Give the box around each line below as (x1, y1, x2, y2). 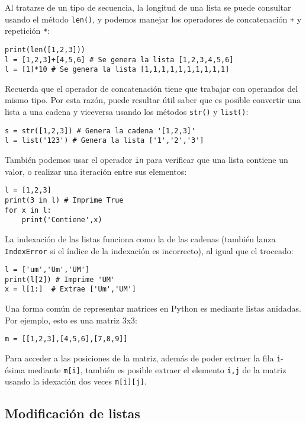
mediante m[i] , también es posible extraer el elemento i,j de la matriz (27, 363, 286, 376)
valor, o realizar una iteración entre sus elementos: (5, 165, 187, 177)
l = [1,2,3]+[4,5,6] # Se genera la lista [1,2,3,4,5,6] (5, 55, 234, 64)
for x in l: (5, 206, 51, 214)
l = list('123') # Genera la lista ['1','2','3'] (5, 136, 204, 145)
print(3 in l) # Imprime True (5, 196, 124, 204)
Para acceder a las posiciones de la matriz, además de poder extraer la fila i (5, 351, 281, 364)
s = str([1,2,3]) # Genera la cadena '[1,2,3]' (5, 126, 196, 135)
